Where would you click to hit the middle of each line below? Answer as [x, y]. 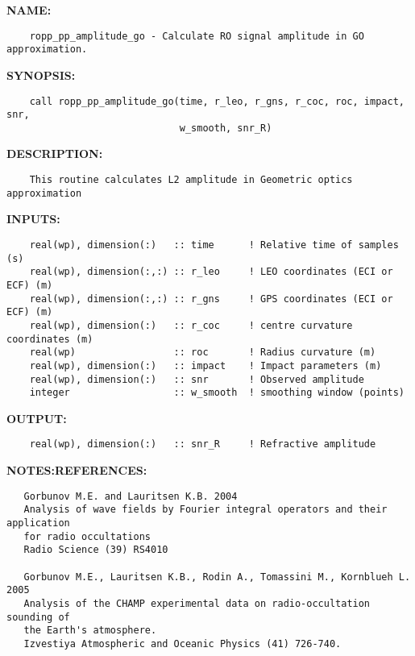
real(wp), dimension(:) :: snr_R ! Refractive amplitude [203, 444]
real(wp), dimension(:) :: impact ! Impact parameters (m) [205, 365]
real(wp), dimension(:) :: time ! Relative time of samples [214, 245]
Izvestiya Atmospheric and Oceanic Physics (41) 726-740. [183, 644]
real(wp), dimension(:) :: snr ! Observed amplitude [197, 379]
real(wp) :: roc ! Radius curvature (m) [203, 353]
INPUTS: [33, 219]
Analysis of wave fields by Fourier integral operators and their [205, 510]
